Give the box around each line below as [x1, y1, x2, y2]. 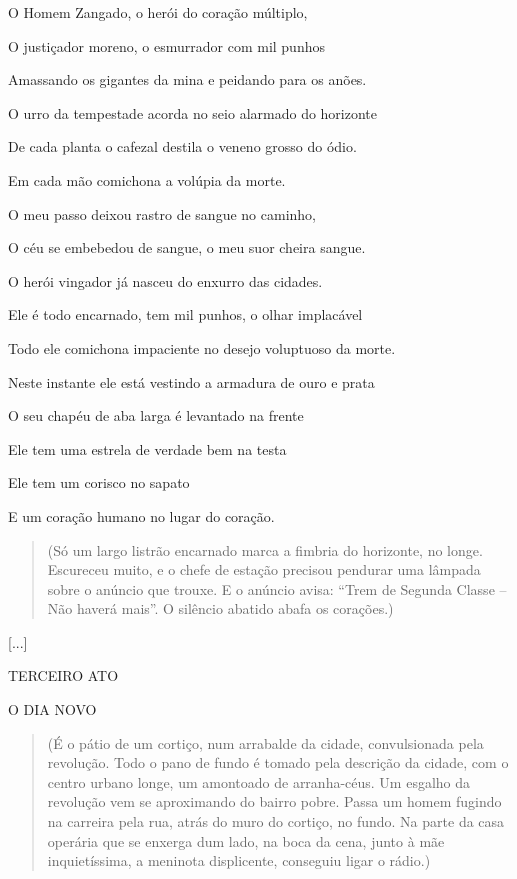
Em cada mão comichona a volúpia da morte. [8, 169, 286, 190]
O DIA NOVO [8, 699, 97, 720]
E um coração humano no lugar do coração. [8, 505, 275, 526]
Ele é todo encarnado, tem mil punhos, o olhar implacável [8, 304, 363, 325]
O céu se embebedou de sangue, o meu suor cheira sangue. [8, 237, 366, 258]
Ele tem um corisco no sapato [8, 472, 190, 493]
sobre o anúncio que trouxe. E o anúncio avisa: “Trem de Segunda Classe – [47, 578, 507, 599]
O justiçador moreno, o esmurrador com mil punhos [8, 35, 325, 56]
